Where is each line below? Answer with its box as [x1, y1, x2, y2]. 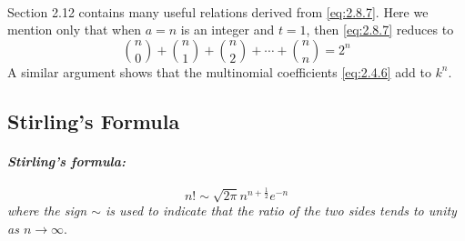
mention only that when [7, 20, 142, 39]
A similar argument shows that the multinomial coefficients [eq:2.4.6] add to [7, 62, 431, 81]
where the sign [7, 201, 87, 220]
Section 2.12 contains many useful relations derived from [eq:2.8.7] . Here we [7, 2, 429, 21]
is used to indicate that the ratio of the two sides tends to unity [105, 201, 457, 220]
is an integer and [180, 20, 275, 39]
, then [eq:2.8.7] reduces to [306, 20, 454, 39]
